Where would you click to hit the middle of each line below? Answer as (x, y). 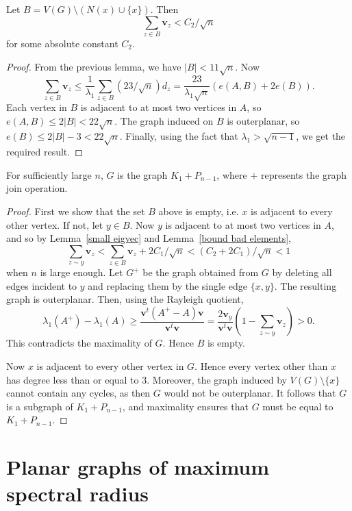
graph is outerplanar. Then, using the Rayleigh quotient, (125, 299)
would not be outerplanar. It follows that (250, 393)
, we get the (321, 136)
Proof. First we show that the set (76, 211)
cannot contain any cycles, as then (78, 393)
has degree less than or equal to (73, 379)
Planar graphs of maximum (138, 467)
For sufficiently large (49, 174)
